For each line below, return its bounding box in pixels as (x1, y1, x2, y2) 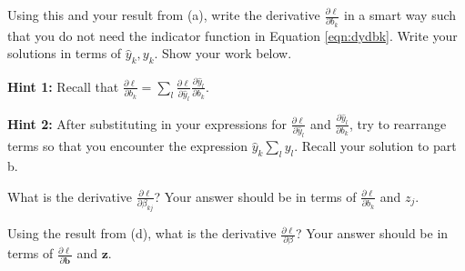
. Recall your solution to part (294, 136, 457, 156)
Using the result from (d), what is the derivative (7, 224, 277, 243)
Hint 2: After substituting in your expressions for (7, 114, 287, 133)
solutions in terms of (7, 44, 122, 63)
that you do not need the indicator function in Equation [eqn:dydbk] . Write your (7, 25, 458, 45)
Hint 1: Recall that (7, 76, 119, 95)
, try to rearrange (349, 114, 447, 133)
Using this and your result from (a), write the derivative (7, 5, 320, 24)
